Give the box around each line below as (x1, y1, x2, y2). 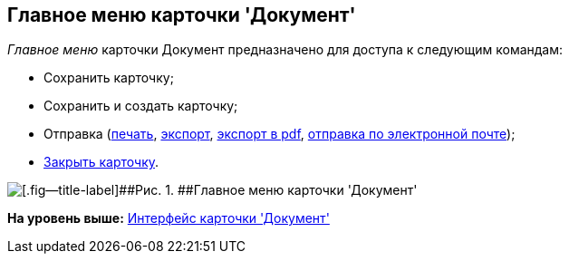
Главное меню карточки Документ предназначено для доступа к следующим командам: (7, 42, 564, 58)
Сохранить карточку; (43, 70, 174, 86)
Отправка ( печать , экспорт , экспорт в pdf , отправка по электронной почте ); (43, 126, 516, 142)
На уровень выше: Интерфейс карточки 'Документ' (7, 210, 330, 227)
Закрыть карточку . (43, 154, 159, 170)
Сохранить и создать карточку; (43, 98, 238, 114)
